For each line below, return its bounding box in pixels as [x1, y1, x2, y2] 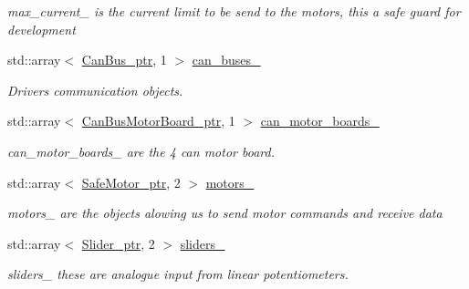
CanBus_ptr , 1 [81, 50, 167, 69]
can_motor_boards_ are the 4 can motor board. [7, 141, 275, 160]
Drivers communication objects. [7, 80, 183, 99]
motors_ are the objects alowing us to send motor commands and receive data [7, 203, 443, 222]
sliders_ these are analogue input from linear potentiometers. [7, 264, 349, 284]
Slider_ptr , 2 [81, 233, 155, 253]
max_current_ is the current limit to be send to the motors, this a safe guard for [7, 2, 461, 20]
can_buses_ [192, 50, 261, 69]
